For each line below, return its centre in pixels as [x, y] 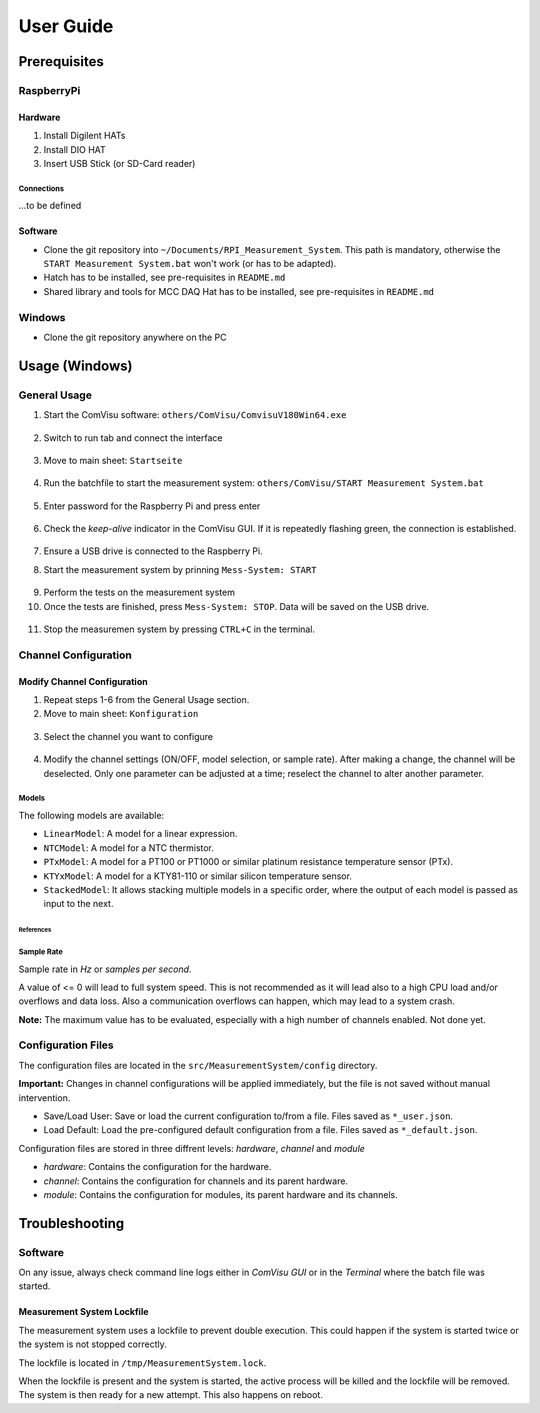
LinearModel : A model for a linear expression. [140, 834]
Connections [41, 188]
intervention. [44, 1097]
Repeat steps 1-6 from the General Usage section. [146, 699]
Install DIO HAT [75, 149]
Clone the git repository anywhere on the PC [135, 337]
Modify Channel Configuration [83, 681]
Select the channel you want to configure [128, 736]
